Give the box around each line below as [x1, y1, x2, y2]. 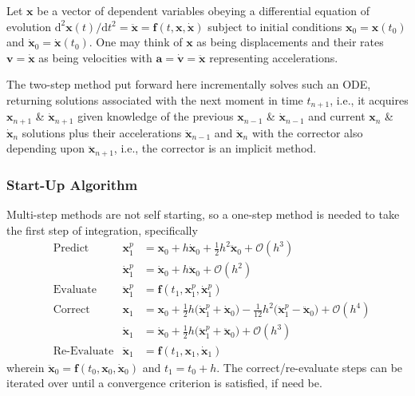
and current [308, 108, 366, 125]
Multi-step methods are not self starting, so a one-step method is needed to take [6, 206, 400, 223]
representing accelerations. [209, 49, 338, 65]
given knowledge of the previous [77, 108, 234, 125]
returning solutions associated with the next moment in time [6, 91, 303, 108]
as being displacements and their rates [196, 34, 384, 50]
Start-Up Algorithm [6, 174, 138, 194]
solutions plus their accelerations [22, 124, 182, 141]
